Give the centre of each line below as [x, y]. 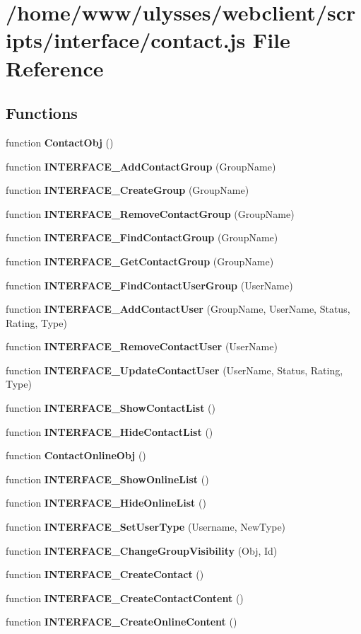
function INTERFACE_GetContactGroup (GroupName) [140, 261]
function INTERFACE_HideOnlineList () [106, 503]
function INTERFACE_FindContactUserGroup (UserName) [149, 285]
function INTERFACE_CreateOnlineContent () [122, 622]
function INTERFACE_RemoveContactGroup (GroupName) [150, 213]
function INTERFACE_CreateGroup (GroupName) [128, 190]
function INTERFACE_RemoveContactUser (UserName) [142, 346]
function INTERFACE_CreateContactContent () [125, 598]
